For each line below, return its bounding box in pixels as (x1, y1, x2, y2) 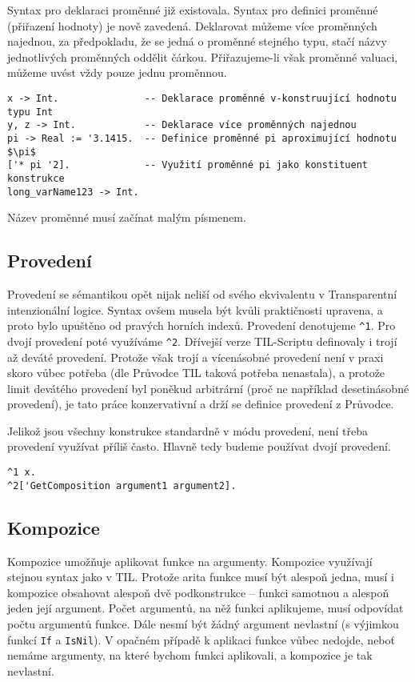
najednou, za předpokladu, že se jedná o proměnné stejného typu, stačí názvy (7, 33, 387, 50)
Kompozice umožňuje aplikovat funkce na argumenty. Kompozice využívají (7, 552, 373, 569)
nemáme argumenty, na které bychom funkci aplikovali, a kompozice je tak (7, 647, 373, 664)
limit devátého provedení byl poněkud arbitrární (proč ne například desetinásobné (7, 379, 409, 396)
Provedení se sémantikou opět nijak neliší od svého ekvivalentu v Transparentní (7, 286, 397, 303)
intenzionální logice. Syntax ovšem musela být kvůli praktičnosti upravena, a (7, 301, 383, 318)
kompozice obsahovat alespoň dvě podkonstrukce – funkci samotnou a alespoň (7, 584, 389, 600)
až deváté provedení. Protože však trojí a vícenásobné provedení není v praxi (7, 348, 384, 365)
